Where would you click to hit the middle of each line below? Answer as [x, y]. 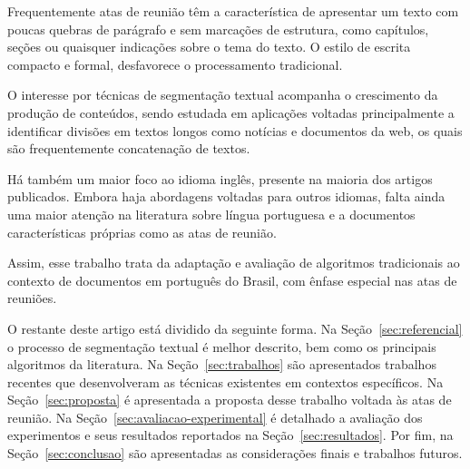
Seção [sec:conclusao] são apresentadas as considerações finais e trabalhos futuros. [235, 453]
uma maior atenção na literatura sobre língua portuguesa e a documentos [211, 214]
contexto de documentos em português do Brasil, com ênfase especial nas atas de [232, 280]
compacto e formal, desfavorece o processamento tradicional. [175, 64]
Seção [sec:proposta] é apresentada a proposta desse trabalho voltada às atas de [230, 400]
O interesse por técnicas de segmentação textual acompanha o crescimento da [223, 95]
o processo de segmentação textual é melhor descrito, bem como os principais [222, 346]
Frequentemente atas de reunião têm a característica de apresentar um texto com [233, 11]
